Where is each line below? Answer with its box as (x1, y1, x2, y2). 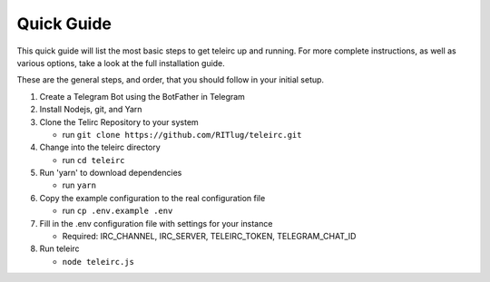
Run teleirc (39, 243, 81, 254)
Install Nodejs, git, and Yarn (39, 104, 142, 115)
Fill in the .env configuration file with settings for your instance (39, 218, 273, 229)
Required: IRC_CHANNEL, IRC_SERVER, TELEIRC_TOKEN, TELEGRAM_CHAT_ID (62, 231, 357, 242)
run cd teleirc (62, 154, 126, 165)
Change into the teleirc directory (39, 141, 161, 153)
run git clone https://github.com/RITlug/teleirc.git (62, 129, 302, 140)
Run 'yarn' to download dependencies (39, 168, 182, 179)
